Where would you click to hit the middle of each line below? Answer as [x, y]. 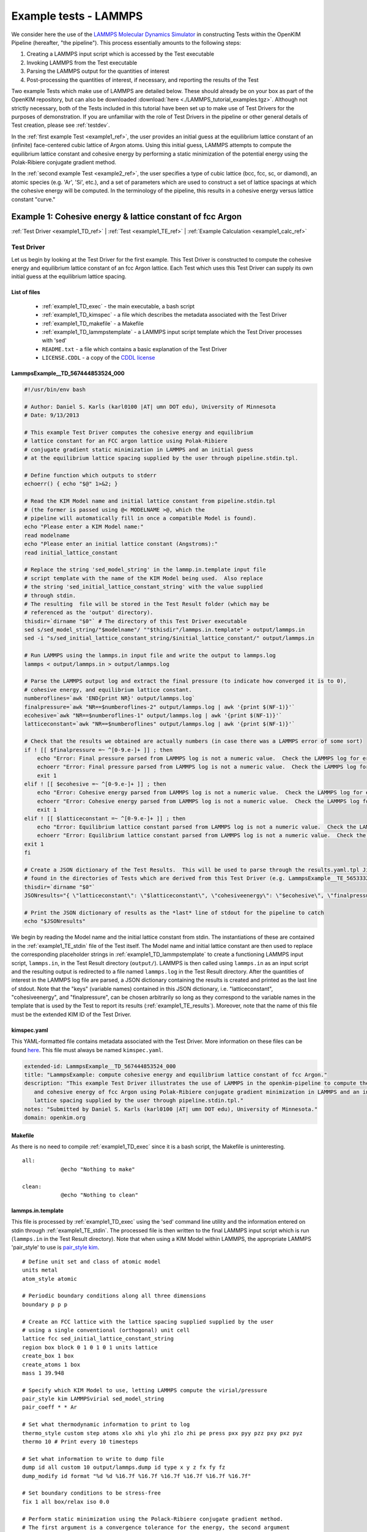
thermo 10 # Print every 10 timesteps [80, 1442]
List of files [26, 292]
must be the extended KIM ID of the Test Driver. [71, 1014]
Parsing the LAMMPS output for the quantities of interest [98, 71]
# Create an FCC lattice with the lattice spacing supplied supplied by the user [148, 1322]
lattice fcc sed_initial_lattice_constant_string [98, 1339]
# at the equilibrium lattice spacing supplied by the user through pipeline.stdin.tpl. [161, 458]
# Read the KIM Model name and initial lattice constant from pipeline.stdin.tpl [150, 501]
